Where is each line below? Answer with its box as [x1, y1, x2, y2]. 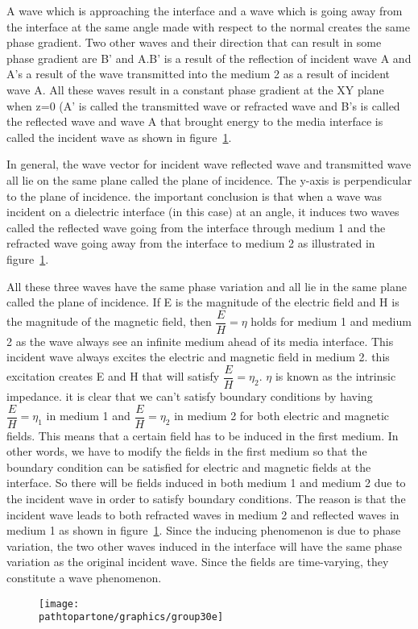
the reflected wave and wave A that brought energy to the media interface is [6, 113, 383, 130]
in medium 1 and [46, 407, 130, 424]
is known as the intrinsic [275, 368, 396, 385]
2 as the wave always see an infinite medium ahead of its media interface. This [6, 332, 394, 349]
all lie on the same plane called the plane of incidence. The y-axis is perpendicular [6, 171, 412, 188]
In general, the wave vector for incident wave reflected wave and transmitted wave [6, 156, 412, 173]
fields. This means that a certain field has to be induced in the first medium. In [6, 427, 399, 444]
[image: [39, 598, 80, 610]
